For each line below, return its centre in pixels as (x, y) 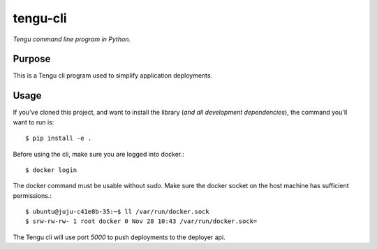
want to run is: (34, 122)
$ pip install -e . (59, 138)
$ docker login (51, 170)
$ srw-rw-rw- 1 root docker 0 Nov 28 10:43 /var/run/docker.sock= (141, 221)
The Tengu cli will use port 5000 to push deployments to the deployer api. (119, 237)
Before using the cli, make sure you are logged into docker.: (98, 154)
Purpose (32, 59)
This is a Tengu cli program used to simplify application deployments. (113, 76)
